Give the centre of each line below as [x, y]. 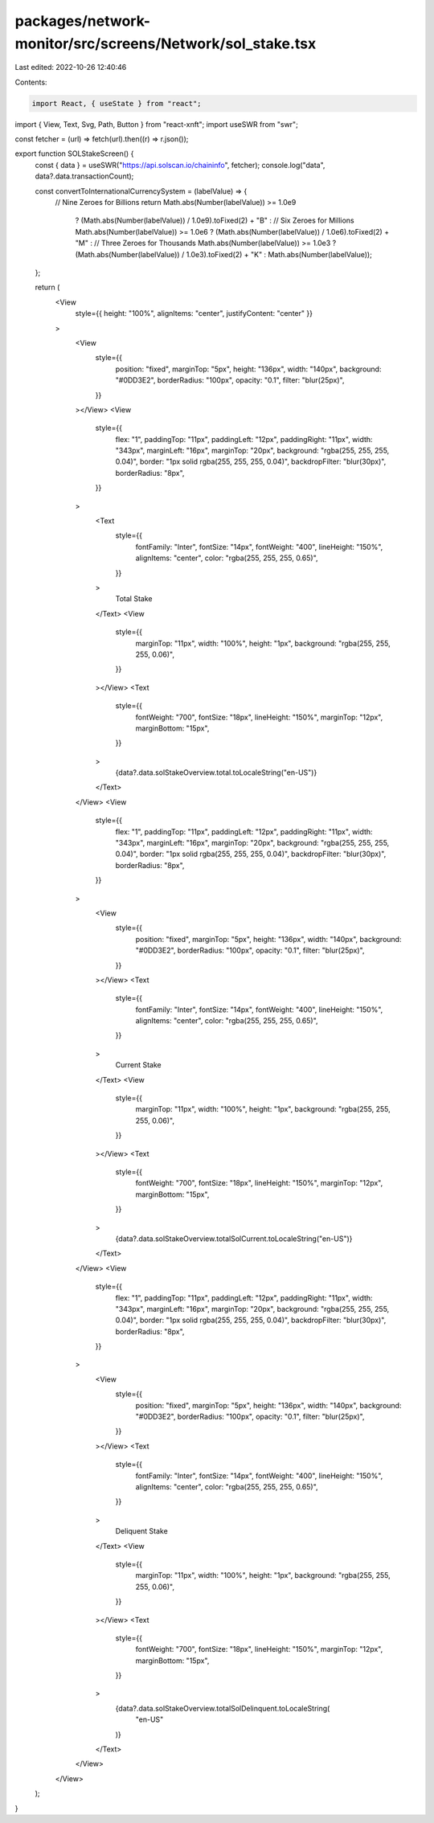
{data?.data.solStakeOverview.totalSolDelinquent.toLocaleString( [223, 1708]
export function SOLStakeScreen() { [74, 154]
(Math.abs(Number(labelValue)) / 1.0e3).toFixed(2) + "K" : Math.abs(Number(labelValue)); [224, 254]
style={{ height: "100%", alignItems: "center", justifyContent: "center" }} [194, 313]
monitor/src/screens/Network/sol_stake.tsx [166, 43]
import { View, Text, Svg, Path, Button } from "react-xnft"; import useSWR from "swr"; [157, 124]
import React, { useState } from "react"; [117, 103]
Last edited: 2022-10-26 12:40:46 [71, 68]
